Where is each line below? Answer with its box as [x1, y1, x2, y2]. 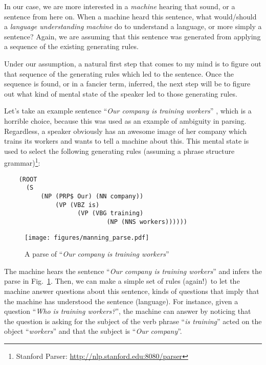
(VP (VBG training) [77, 210, 144, 217]
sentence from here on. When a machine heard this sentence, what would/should [4, 11, 257, 21]
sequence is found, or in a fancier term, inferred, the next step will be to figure [4, 78, 251, 89]
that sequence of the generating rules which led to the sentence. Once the [4, 68, 234, 79]
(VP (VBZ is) [55, 201, 100, 209]
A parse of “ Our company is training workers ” [25, 248, 169, 259]
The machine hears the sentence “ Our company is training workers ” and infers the [4, 265, 262, 276]
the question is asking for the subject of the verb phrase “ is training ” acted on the [4, 315, 262, 326]
